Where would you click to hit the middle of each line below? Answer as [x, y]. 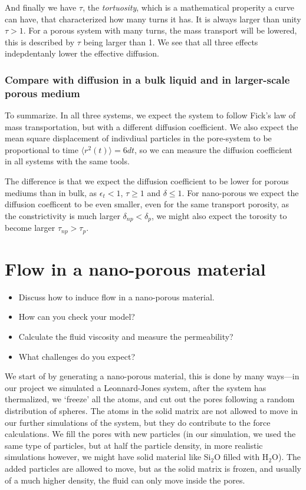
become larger [30, 228]
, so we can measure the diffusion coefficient [213, 149]
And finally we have [41, 7]
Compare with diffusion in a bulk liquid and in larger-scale [147, 79]
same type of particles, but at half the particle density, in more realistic [134, 445]
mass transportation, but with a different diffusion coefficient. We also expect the [152, 126]
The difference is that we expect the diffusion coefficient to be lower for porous [147, 181]
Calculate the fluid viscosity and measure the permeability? [126, 337]
